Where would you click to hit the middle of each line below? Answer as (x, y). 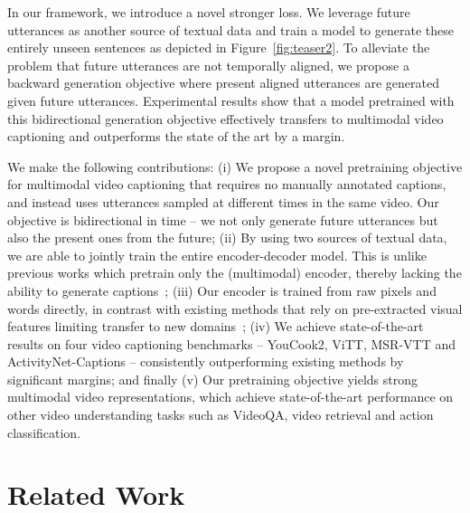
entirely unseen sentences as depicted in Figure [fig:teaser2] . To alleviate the (219, 47)
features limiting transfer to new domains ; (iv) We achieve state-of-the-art (216, 326)
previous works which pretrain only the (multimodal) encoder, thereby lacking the (235, 273)
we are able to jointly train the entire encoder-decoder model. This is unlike (217, 255)
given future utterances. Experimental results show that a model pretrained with (231, 100)
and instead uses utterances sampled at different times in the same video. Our (223, 201)
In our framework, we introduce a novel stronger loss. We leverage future (209, 12)
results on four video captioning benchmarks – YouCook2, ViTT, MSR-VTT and (232, 343)
